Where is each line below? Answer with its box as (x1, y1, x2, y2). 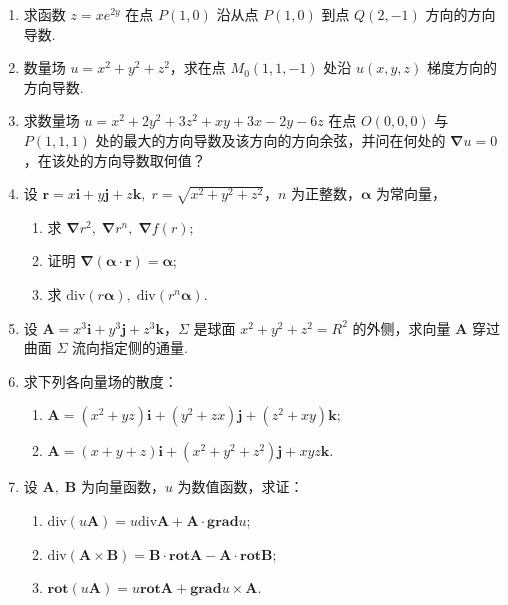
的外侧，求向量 (352, 317, 451, 338)
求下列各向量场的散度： (23, 370, 178, 391)
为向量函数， (80, 476, 165, 497)
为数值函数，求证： (177, 476, 304, 497)
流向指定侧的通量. (72, 337, 188, 358)
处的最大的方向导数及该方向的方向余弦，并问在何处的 (95, 129, 446, 150)
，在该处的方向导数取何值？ (23, 149, 206, 170)
